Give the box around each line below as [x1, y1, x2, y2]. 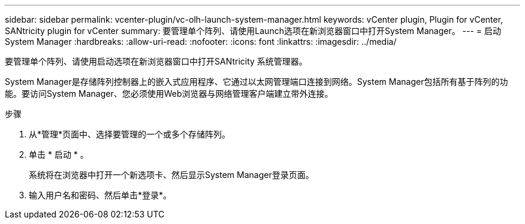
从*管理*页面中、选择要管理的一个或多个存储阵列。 [29, 129, 231, 139]
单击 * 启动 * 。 [29, 149, 89, 159]
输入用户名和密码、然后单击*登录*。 [29, 190, 172, 200]
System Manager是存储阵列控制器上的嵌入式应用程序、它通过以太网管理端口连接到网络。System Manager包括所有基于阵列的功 [5, 76, 508, 87]
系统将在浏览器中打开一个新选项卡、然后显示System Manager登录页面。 [29, 170, 314, 180]
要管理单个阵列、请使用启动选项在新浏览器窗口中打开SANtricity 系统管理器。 [5, 56, 307, 66]
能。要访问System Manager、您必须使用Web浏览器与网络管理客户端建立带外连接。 [5, 88, 333, 99]
